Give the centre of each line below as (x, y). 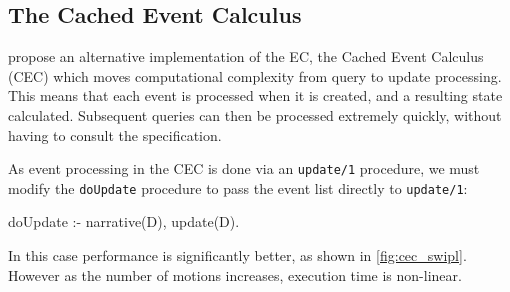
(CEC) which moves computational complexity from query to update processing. (255, 75)
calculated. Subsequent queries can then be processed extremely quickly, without (255, 114)
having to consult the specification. (115, 134)
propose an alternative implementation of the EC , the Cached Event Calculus (246, 56)
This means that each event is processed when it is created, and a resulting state (255, 95)
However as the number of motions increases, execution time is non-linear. (235, 274)
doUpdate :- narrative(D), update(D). (124, 221)
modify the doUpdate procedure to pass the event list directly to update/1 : (238, 187)
